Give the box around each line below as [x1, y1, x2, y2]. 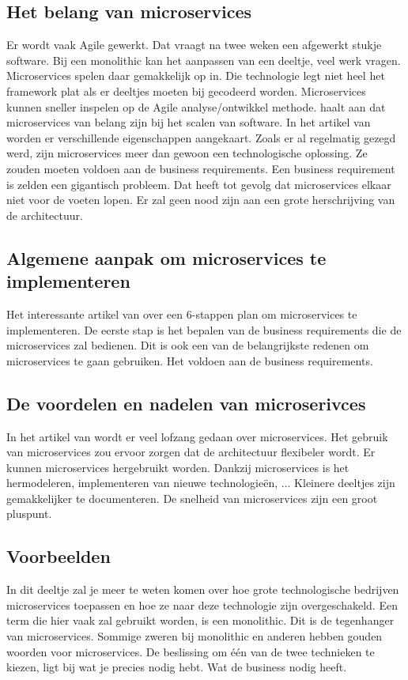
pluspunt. [6, 505, 52, 522]
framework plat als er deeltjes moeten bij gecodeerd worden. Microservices [6, 82, 366, 99]
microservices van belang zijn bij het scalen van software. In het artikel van [6, 114, 371, 130]
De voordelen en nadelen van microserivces [6, 391, 366, 415]
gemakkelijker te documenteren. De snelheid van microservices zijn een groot [6, 489, 378, 506]
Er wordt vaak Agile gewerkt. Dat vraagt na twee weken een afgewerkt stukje [6, 36, 382, 53]
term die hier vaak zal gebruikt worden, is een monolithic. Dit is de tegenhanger [6, 612, 395, 629]
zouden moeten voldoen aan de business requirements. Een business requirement [6, 160, 395, 176]
